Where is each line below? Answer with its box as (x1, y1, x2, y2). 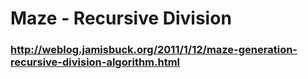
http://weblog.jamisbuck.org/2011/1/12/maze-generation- (10, 43, 298, 57)
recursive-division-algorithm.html (10, 55, 181, 69)
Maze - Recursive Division (10, 7, 232, 30)
